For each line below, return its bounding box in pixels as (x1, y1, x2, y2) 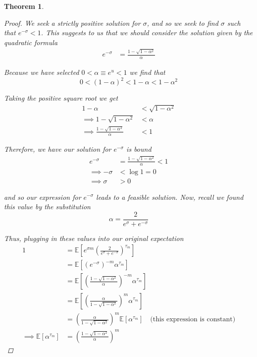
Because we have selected (4, 66, 79, 77)
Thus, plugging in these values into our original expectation (4, 233, 184, 243)
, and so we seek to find (147, 17, 218, 28)
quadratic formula (4, 37, 58, 47)
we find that (129, 66, 165, 77)
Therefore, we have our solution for (4, 144, 111, 154)
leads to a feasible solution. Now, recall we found (96, 191, 244, 202)
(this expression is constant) (150, 316, 236, 323)
